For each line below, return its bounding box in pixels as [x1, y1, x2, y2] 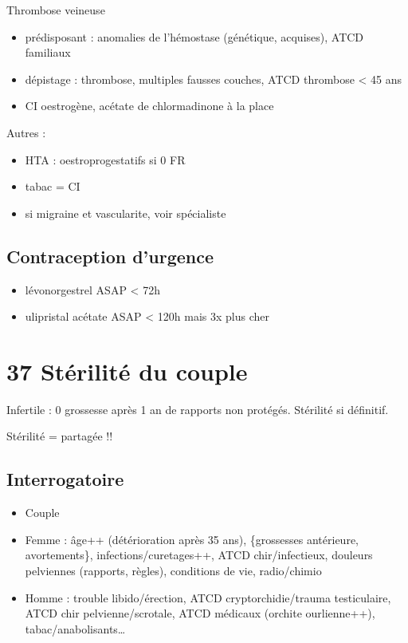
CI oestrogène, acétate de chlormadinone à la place [25, 97, 274, 114]
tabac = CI [25, 178, 80, 195]
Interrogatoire [6, 467, 124, 491]
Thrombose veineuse [6, 2, 105, 18]
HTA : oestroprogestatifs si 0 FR [25, 151, 186, 168]
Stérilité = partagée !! [6, 428, 113, 444]
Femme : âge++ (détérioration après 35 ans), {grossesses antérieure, [25, 531, 359, 547]
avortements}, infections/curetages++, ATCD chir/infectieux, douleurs [25, 546, 373, 563]
